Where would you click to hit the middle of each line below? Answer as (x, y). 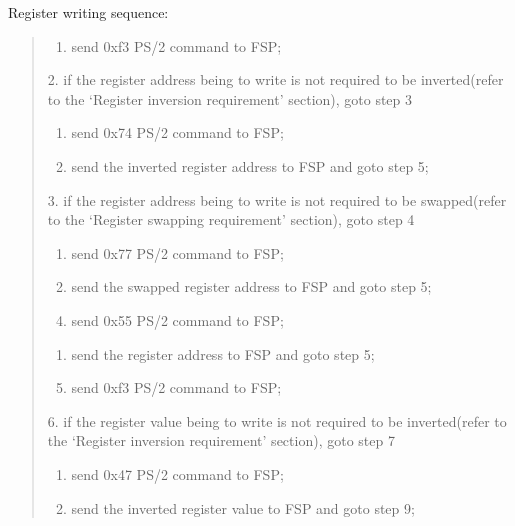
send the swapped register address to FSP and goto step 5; (251, 286)
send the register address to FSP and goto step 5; (223, 353)
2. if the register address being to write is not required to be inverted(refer (275, 79)
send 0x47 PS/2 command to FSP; (177, 473)
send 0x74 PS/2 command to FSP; (177, 132)
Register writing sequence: (88, 12)
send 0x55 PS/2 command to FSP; (177, 319)
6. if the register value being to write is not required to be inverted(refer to (277, 420)
